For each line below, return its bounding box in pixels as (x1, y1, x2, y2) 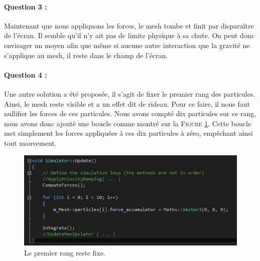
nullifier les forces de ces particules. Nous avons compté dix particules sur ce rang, (4, 108, 256, 119)
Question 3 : (4, 1, 47, 12)
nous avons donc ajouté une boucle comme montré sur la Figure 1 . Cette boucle (4, 118, 251, 128)
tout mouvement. (4, 137, 57, 148)
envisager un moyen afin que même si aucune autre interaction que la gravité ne (4, 40, 250, 50)
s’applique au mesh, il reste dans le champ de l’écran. (4, 50, 168, 60)
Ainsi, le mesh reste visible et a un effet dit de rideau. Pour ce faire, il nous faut (4, 98, 250, 109)
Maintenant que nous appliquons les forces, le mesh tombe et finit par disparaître (4, 20, 254, 31)
